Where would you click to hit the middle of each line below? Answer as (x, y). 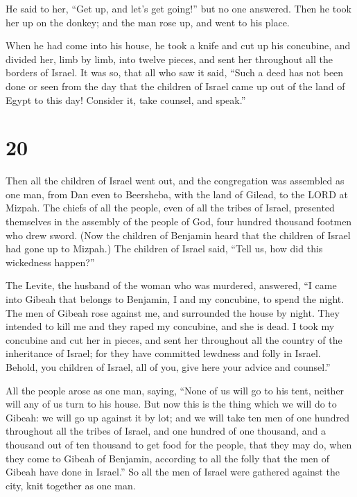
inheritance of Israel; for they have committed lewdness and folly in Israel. (163, 353)
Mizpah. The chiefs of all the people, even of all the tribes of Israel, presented (170, 208)
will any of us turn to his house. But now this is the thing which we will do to (171, 404)
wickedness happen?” (50, 262)
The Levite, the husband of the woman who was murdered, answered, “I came (171, 285)
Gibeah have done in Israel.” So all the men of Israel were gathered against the (173, 472)
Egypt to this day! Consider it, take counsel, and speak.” (126, 99)
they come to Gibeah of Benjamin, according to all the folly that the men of (167, 458)
